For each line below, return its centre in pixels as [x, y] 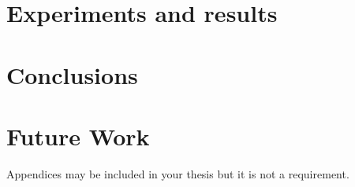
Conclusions [72, 74]
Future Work [78, 136]
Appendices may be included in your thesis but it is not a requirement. [178, 173]
